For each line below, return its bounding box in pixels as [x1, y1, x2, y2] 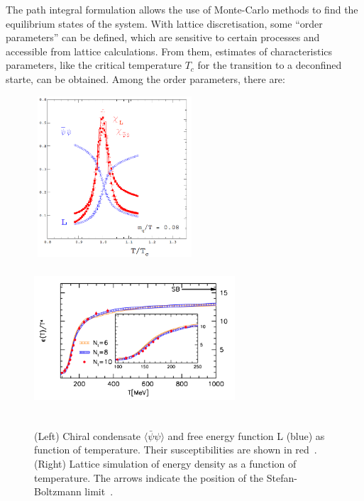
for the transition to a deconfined [197, 57, 342, 72]
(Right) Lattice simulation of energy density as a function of [34, 456, 297, 470]
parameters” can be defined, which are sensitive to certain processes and [6, 30, 320, 45]
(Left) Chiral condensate [34, 428, 141, 443]
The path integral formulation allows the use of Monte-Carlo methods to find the [6, 2, 358, 16]
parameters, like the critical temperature [6, 57, 182, 72]
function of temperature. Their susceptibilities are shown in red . [34, 442, 317, 457]
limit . [84, 484, 114, 499]
